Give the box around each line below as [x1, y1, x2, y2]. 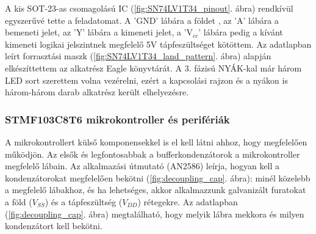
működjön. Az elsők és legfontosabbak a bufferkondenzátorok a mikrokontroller [5, 147, 300, 160]
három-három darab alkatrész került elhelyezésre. [5, 86, 189, 98]
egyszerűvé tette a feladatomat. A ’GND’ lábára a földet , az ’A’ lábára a [5, 13, 279, 26]
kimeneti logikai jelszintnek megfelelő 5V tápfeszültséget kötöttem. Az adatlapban [5, 37, 312, 50]
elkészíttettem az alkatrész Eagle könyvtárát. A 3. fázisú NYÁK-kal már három [5, 61, 302, 74]
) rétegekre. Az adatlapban [137, 195, 238, 208]
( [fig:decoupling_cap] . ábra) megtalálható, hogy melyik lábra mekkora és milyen [5, 207, 304, 220]
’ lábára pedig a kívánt [198, 26, 283, 38]
